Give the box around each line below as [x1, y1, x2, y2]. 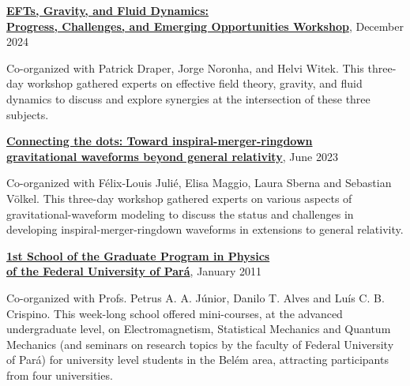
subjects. [6, 106, 49, 122]
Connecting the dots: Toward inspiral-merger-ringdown [6, 133, 313, 149]
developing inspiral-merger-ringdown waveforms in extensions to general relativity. [6, 221, 404, 238]
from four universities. [6, 366, 113, 383]
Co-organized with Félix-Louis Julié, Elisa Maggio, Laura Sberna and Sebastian [6, 174, 392, 191]
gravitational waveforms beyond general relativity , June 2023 [6, 148, 338, 164]
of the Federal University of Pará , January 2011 [6, 263, 262, 279]
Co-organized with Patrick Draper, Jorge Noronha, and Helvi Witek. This [6, 59, 364, 76]
